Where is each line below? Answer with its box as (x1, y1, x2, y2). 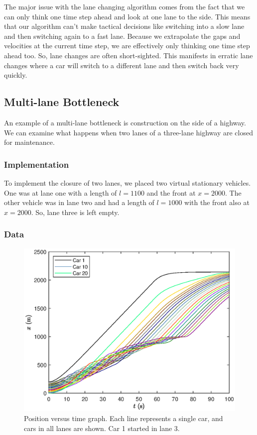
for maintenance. (4, 137, 55, 147)
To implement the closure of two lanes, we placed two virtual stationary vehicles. (4, 177, 251, 188)
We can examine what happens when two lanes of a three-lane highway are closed (4, 127, 253, 137)
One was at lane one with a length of (4, 187, 117, 198)
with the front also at (184, 197, 250, 208)
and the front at (146, 187, 196, 198)
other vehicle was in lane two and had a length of (4, 197, 154, 208)
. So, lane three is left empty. (31, 207, 120, 217)
